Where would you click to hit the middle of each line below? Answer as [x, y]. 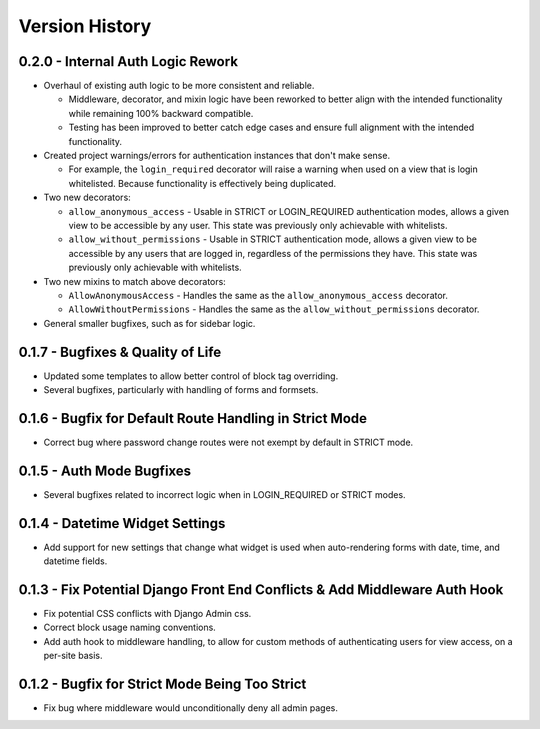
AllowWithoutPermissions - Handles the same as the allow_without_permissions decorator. [274, 309]
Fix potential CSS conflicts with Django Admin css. [147, 614]
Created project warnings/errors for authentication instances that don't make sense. [216, 156]
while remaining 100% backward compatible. [161, 113]
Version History [85, 26]
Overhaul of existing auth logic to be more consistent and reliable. [179, 86]
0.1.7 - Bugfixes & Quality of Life [120, 351]
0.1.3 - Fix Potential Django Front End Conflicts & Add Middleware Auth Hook [261, 589]
